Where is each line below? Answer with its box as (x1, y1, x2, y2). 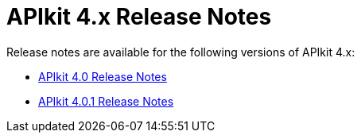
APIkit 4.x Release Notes (6, 3, 272, 30)
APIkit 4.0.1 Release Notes (38, 94, 174, 108)
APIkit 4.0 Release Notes (38, 69, 167, 83)
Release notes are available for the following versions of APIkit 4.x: (6, 44, 355, 59)
